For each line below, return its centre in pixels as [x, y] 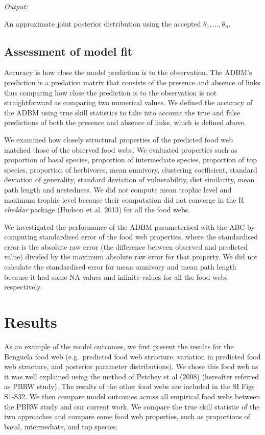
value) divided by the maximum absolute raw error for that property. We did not [131, 257]
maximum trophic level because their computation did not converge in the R [124, 199]
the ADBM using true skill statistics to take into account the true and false [122, 112]
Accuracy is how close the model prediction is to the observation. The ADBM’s [128, 72]
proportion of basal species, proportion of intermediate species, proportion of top [130, 160]
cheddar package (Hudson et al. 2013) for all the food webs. [97, 210]
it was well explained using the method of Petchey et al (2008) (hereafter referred [132, 376]
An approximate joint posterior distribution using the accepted [103, 23]
